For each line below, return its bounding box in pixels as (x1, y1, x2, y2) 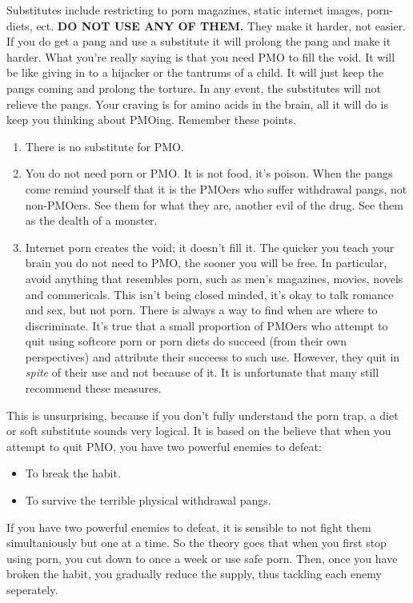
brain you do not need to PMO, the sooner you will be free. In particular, (25, 254, 387, 271)
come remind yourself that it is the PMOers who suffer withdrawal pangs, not (25, 180, 407, 197)
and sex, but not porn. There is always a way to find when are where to (25, 301, 378, 318)
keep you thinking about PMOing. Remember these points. (6, 111, 296, 128)
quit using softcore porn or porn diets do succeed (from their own (25, 333, 347, 349)
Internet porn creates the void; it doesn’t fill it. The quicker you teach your (25, 238, 395, 255)
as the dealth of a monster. (25, 212, 158, 229)
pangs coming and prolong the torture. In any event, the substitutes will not (6, 79, 381, 96)
